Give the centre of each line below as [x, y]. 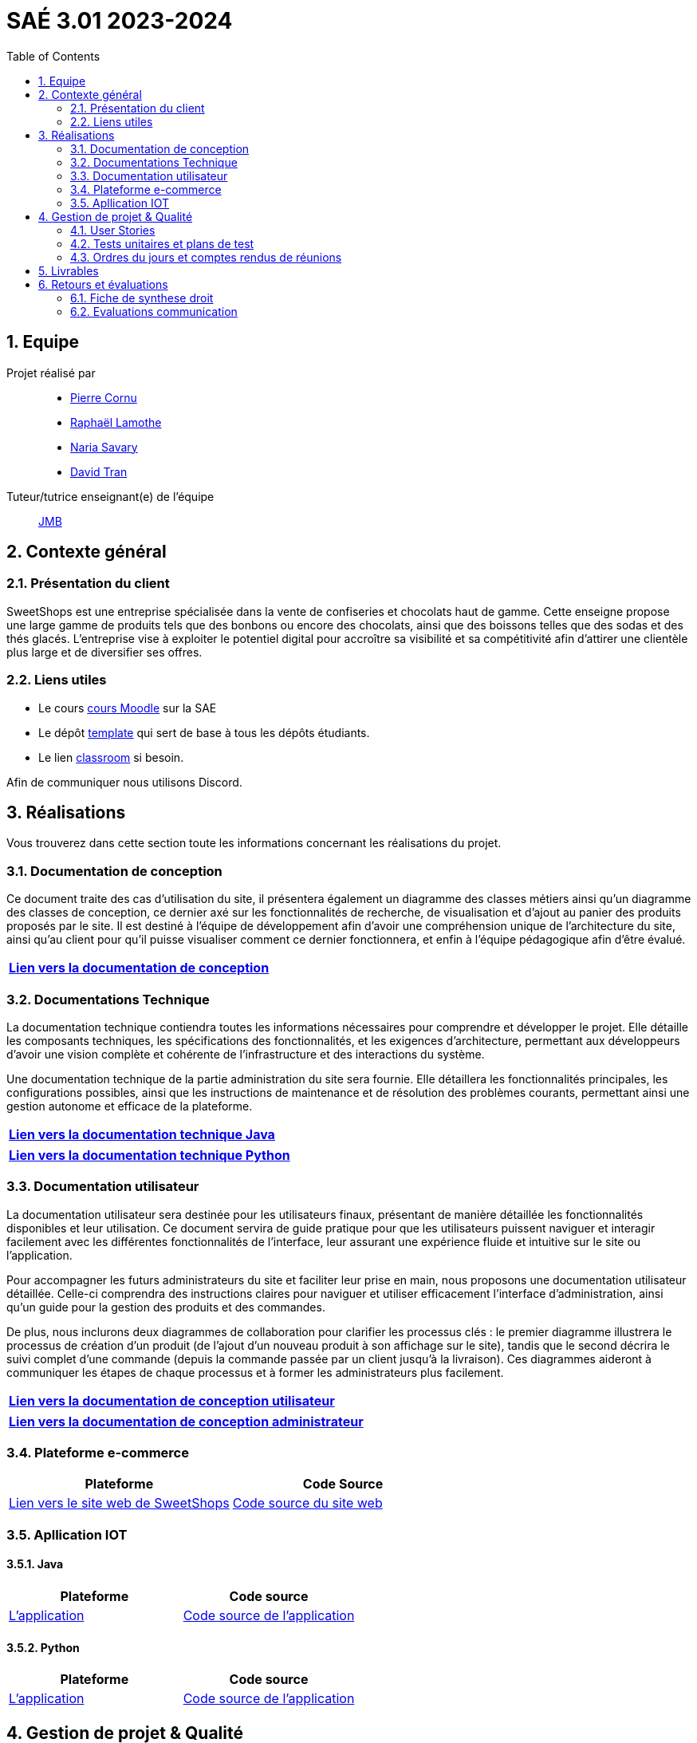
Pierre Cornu [104, 397]
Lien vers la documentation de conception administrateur [186, 1421]
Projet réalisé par [51, 373]
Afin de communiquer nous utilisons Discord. [124, 782]
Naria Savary [104, 447]
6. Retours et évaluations [103, 284]
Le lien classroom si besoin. [111, 757]
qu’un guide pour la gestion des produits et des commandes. [166, 1307]
